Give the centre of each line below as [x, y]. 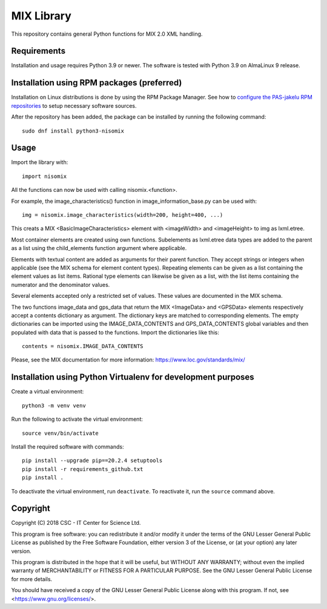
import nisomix [45, 176]
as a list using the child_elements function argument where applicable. [99, 248]
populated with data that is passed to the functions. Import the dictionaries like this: [115, 332]
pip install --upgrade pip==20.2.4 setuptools [92, 461]
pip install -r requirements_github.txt [83, 469]
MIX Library [41, 16]
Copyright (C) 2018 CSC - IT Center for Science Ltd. [76, 523]
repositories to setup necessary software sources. [74, 105]
